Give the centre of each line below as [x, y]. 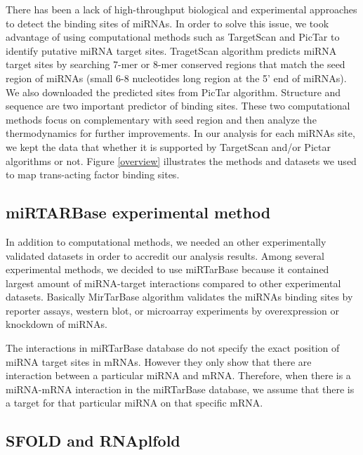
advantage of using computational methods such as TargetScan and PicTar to [173, 37]
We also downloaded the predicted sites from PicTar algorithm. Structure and [173, 92]
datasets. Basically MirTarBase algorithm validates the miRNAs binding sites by [179, 297]
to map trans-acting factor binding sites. [93, 174]
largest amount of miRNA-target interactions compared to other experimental [173, 283]
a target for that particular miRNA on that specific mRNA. [134, 403]
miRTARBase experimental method [138, 212]
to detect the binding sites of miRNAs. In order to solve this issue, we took [167, 23]
